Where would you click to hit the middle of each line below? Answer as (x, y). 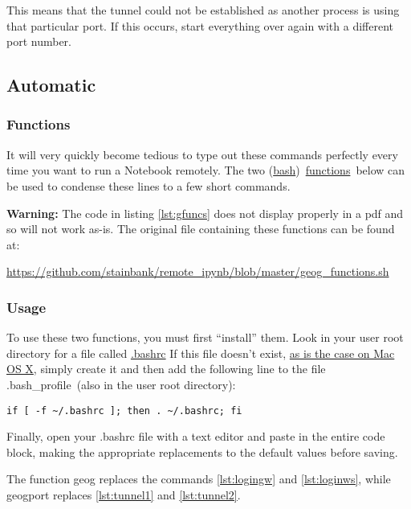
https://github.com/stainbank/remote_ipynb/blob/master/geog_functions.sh (198, 271)
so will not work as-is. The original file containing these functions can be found (201, 229)
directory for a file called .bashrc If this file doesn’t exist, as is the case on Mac (201, 353)
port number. (39, 41)
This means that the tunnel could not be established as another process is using (203, 10)
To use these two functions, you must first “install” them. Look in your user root (205, 337)
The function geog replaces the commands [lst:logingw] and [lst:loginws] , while (199, 479)
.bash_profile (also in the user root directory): (121, 384)
